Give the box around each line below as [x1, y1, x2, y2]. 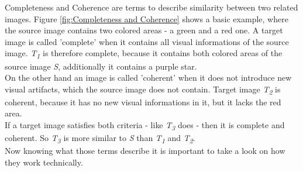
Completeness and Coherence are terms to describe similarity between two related [5, 1, 298, 13]
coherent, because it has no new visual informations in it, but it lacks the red [5, 95, 281, 108]
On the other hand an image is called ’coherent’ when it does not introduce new [5, 71, 292, 84]
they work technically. [5, 156, 83, 168]
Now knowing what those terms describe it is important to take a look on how [5, 145, 285, 157]
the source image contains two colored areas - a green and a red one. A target [5, 24, 283, 36]
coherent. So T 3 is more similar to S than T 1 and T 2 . [5, 132, 195, 145]
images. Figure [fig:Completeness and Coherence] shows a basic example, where [5, 12, 288, 25]
